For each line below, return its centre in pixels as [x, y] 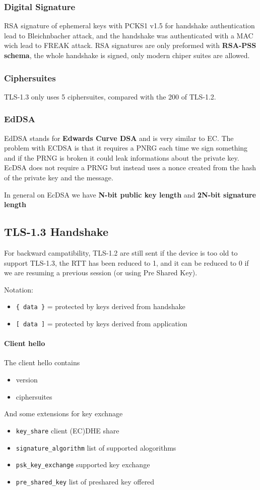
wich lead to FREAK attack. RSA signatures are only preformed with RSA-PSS [130, 45]
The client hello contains [42, 362]
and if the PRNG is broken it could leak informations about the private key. [122, 157]
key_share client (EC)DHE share [68, 430]
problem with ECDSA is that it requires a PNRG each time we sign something [126, 148]
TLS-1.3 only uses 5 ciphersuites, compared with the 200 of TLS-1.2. [110, 96]
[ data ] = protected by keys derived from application [102, 324]
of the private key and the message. [59, 177]
